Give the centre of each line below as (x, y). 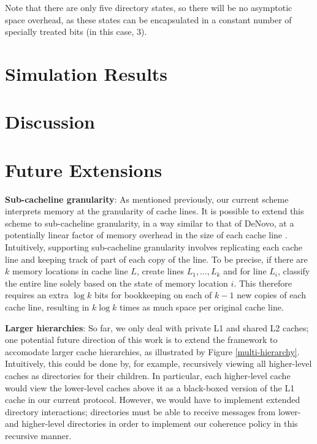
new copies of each (271, 295)
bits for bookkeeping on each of (153, 295)
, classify (294, 271)
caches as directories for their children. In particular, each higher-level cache (148, 375)
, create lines (160, 271)
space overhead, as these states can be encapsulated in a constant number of (148, 19)
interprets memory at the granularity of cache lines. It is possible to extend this (155, 211)
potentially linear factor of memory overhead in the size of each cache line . (146, 235)
